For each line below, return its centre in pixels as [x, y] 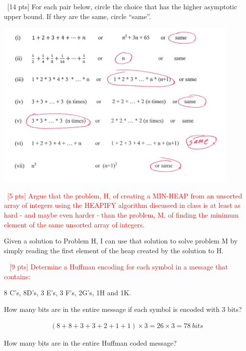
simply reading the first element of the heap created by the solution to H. [114, 250]
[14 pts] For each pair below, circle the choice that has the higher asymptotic [122, 6]
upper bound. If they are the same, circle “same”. [78, 16]
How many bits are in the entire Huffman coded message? [90, 342]
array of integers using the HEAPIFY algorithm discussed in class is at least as [122, 205]
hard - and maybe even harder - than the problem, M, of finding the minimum [121, 214]
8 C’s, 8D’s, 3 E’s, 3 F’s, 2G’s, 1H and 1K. [68, 293]
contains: [17, 276]
